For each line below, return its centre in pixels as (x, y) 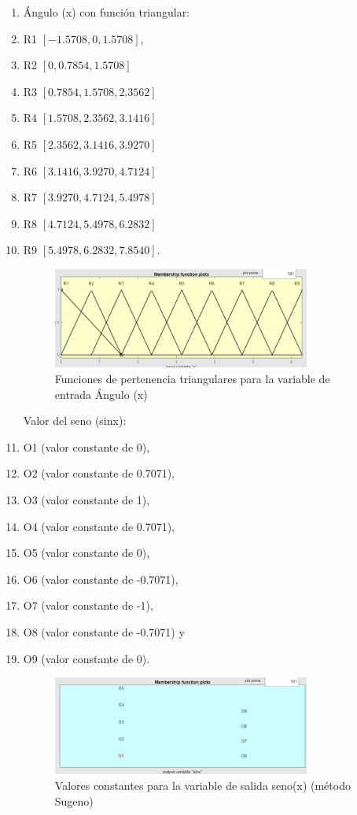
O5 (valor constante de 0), (86, 553)
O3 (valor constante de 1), (86, 500)
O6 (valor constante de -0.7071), (101, 579)
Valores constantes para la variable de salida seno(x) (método (202, 785)
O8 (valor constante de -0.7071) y (104, 631)
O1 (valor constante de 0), (86, 446)
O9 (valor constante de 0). (86, 658)
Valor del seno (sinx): (75, 420)
